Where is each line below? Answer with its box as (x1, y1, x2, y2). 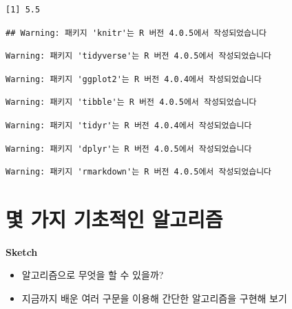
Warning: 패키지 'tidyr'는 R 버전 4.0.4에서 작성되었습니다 (6, 120, 252, 130)
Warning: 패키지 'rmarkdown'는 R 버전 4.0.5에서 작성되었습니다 (6, 167, 272, 177)
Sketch (6, 244, 38, 259)
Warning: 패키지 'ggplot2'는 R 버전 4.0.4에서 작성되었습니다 (6, 74, 262, 84)
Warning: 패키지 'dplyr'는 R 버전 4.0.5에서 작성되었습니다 (6, 143, 252, 154)
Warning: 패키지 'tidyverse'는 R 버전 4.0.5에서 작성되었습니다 (6, 51, 272, 61)
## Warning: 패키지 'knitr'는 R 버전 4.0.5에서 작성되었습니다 (6, 28, 267, 38)
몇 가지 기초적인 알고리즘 (6, 204, 223, 232)
